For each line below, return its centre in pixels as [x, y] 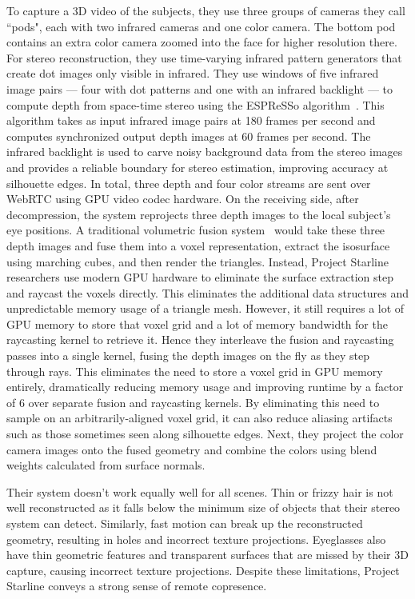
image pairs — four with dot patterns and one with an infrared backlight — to [200, 88]
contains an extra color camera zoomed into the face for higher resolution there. [202, 42]
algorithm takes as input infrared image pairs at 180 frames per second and [191, 120]
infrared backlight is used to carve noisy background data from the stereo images [205, 152]
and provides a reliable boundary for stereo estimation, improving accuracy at [198, 167]
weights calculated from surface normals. [106, 465]
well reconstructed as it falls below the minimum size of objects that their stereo [204, 507]
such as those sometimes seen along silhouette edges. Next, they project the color [205, 434]
